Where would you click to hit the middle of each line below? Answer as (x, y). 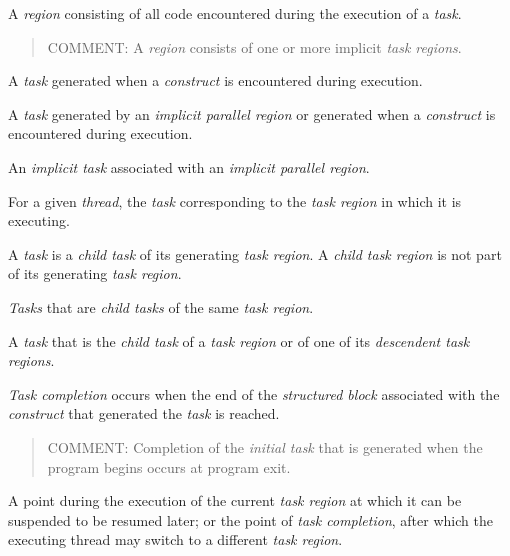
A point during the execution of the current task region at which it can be (235, 500)
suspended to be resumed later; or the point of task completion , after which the (250, 519)
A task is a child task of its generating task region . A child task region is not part (255, 253)
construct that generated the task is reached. (144, 413)
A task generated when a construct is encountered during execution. (215, 80)
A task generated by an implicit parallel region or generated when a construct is (252, 113)
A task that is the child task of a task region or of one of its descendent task (239, 340)
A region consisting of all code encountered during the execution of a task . (235, 13)
